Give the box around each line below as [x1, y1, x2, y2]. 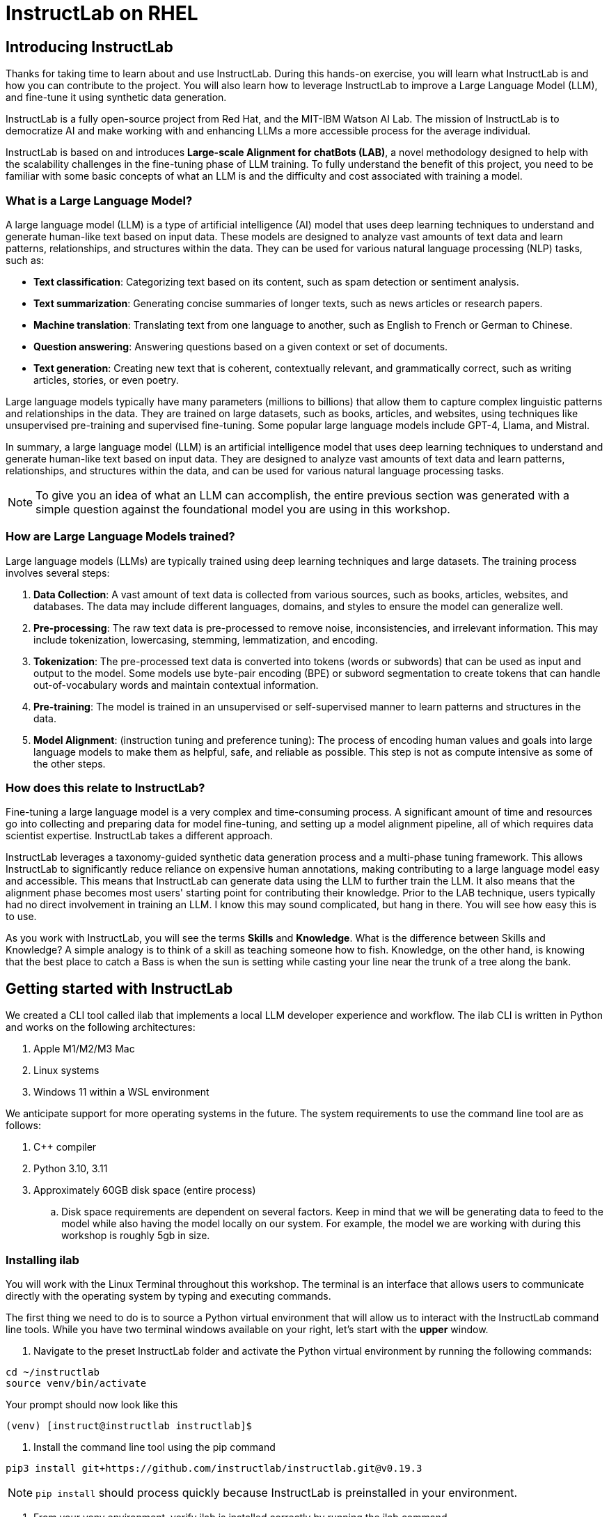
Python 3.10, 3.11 [33, 1162, 108, 1175]
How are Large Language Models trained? [6, 529, 235, 544]
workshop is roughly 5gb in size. [61, 1229, 210, 1242]
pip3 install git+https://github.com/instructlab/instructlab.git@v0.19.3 [6, 1463, 422, 1475]
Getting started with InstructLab [6, 979, 233, 997]
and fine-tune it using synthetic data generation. [6, 91, 227, 104]
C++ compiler [33, 1141, 97, 1153]
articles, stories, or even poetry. [33, 373, 179, 386]
